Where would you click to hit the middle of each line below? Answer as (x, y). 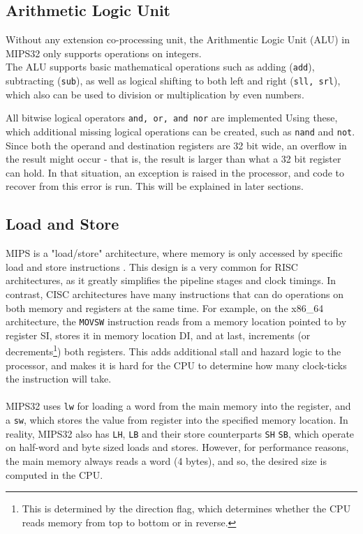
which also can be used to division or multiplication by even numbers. (155, 94)
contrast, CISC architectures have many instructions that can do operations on (175, 294)
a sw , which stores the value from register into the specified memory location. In (177, 420)
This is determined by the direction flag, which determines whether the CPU (186, 509)
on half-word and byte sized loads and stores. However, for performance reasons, (177, 447)
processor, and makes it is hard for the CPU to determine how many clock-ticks (176, 365)
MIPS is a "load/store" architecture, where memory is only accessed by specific (174, 253)
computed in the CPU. (54, 474)
